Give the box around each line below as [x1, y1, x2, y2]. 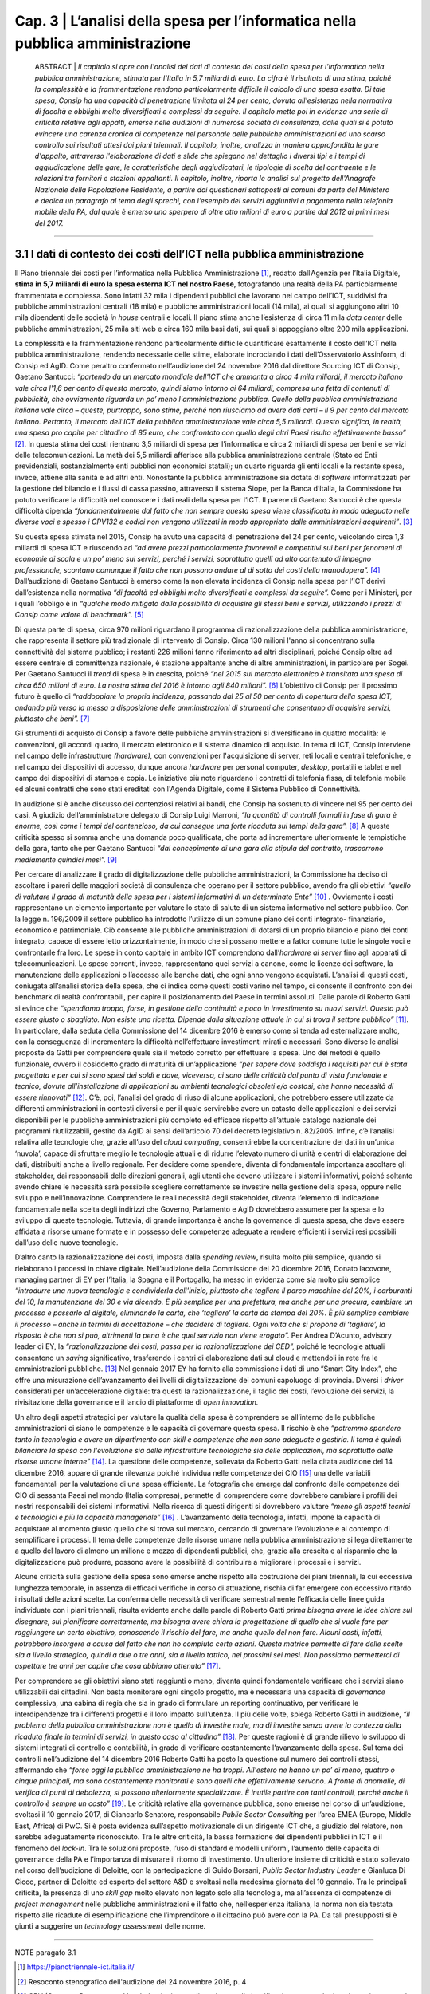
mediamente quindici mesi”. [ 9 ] [14, 854, 118, 865]
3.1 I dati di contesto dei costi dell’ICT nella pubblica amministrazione [14, 247, 365, 261]
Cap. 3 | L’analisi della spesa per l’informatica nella [14, 12, 357, 30]
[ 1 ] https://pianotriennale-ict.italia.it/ [17, 1962, 135, 1972]
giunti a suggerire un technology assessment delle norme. [14, 1921, 206, 1931]
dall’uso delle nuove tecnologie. [14, 1237, 119, 1247]
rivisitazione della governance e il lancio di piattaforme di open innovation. [14, 1397, 259, 1407]
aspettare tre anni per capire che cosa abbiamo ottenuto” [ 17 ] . [14, 1661, 221, 1671]
